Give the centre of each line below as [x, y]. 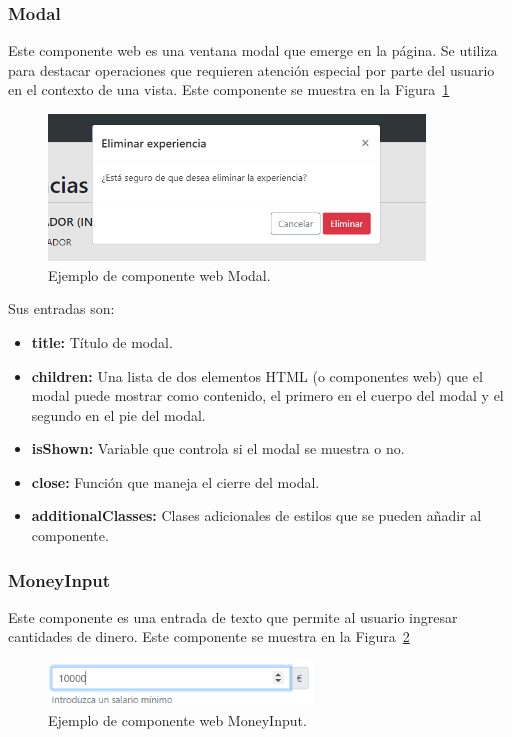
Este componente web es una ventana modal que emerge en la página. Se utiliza [253, 50]
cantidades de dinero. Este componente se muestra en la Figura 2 [209, 636]
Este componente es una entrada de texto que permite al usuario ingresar [233, 616]
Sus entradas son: [61, 308]
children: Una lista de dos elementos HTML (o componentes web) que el [257, 375]
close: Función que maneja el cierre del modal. [175, 481]
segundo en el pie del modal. [118, 414]
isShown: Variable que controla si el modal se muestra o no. [218, 448]
